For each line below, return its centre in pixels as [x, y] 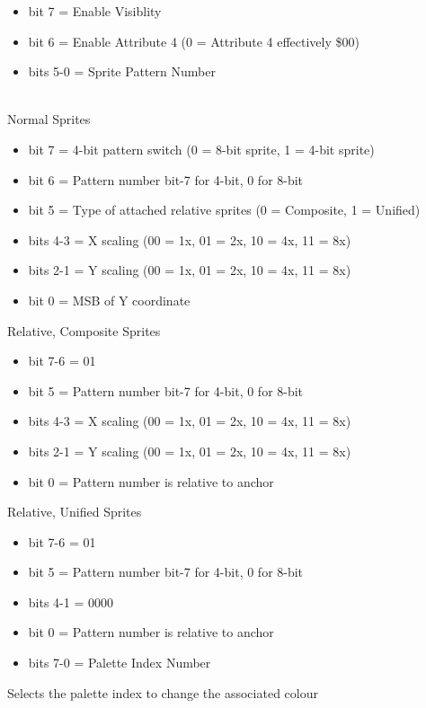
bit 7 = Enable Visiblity [95, 11]
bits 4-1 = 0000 [71, 602]
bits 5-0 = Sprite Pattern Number [122, 71]
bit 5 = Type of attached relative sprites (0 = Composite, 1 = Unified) [224, 210]
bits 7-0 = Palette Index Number [120, 663]
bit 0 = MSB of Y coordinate [109, 300]
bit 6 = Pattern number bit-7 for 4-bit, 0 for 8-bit [166, 179]
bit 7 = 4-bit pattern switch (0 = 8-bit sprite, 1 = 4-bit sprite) [201, 149]
